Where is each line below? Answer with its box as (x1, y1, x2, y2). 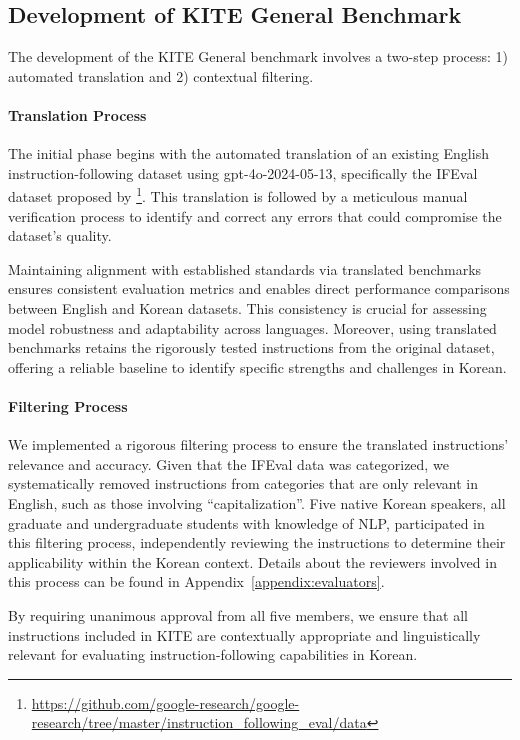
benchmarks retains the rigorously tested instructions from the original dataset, (8, 337, 495, 358)
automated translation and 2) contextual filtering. (8, 65, 314, 86)
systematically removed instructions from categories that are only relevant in (8, 473, 478, 494)
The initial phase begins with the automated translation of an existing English (8, 143, 489, 164)
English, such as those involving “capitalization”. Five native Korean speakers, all (8, 492, 506, 513)
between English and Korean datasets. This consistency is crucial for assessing (8, 298, 487, 318)
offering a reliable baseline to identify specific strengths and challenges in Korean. (8, 356, 507, 377)
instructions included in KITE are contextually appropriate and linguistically (8, 624, 481, 645)
